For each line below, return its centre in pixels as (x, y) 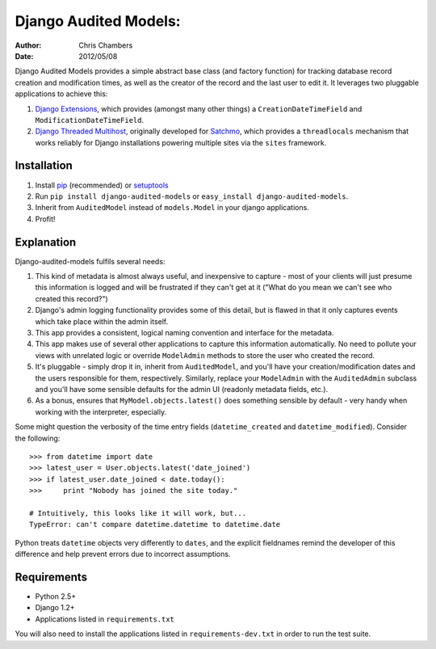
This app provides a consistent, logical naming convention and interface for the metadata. (184, 333)
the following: (38, 438)
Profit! (45, 219)
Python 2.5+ (56, 596)
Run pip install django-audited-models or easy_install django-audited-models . (192, 196)
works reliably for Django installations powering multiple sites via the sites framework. (181, 142)
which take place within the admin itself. (102, 321)
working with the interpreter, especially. (101, 411)
